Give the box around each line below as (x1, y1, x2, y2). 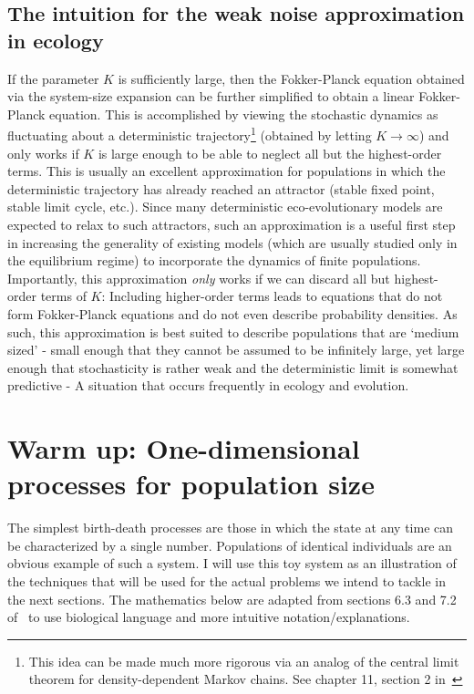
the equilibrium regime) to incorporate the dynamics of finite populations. (7, 251, 421, 270)
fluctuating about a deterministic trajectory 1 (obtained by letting (7, 123, 372, 145)
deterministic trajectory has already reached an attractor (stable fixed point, (7, 179, 435, 198)
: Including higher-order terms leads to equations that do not (101, 286, 443, 306)
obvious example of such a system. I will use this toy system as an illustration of (7, 554, 457, 573)
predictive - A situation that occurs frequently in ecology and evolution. (7, 376, 409, 395)
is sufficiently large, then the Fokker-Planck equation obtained (118, 68, 465, 88)
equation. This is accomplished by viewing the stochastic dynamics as (49, 104, 438, 123)
